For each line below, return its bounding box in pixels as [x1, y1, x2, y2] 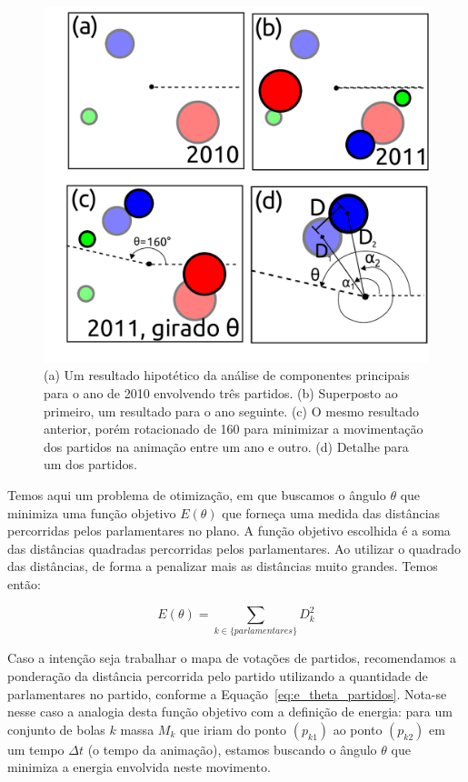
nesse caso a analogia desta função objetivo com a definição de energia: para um [7, 702, 453, 721]
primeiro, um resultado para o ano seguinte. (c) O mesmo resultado [44, 401, 420, 420]
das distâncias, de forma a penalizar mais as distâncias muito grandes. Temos [7, 556, 438, 576]
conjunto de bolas [7, 719, 105, 738]
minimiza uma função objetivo [7, 503, 176, 522]
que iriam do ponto [179, 719, 287, 738]
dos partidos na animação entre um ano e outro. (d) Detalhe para [44, 436, 409, 456]
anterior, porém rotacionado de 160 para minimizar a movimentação [44, 419, 423, 438]
